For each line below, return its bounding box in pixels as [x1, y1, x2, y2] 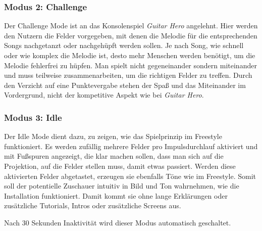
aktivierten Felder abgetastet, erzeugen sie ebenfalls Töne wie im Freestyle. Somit [4, 170, 256, 181]
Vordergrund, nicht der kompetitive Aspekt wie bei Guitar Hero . [4, 89, 204, 100]
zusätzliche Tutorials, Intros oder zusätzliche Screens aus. [4, 200, 181, 211]
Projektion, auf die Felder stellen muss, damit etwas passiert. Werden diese [4, 160, 236, 171]
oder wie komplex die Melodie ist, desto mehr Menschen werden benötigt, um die [4, 50, 255, 60]
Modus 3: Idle [4, 111, 62, 123]
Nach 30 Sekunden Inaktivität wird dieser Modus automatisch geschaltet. [4, 217, 231, 227]
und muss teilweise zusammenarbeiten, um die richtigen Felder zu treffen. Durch [4, 70, 252, 80]
